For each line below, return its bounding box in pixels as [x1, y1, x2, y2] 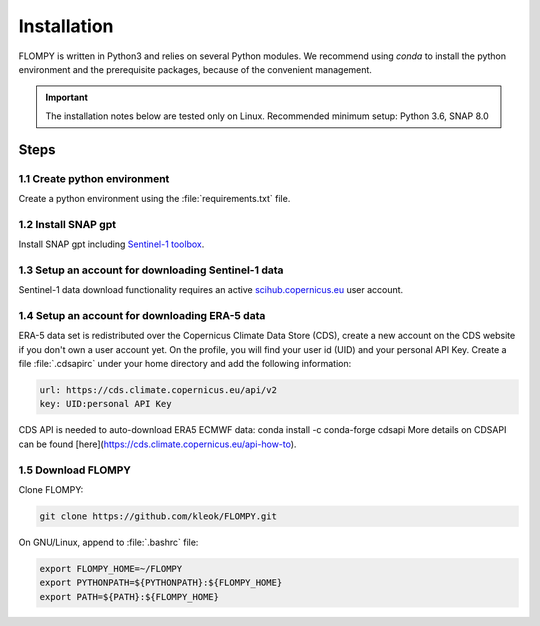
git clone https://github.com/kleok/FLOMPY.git [39, 510, 277, 522]
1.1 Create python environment [18, 171, 170, 185]
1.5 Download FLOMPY [18, 463, 132, 477]
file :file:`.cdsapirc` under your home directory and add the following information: [18, 358, 352, 370]
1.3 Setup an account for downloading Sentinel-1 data [18, 263, 284, 277]
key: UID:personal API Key [39, 398, 172, 410]
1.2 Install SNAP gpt [18, 217, 117, 231]
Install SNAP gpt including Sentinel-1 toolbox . [18, 238, 205, 250]
